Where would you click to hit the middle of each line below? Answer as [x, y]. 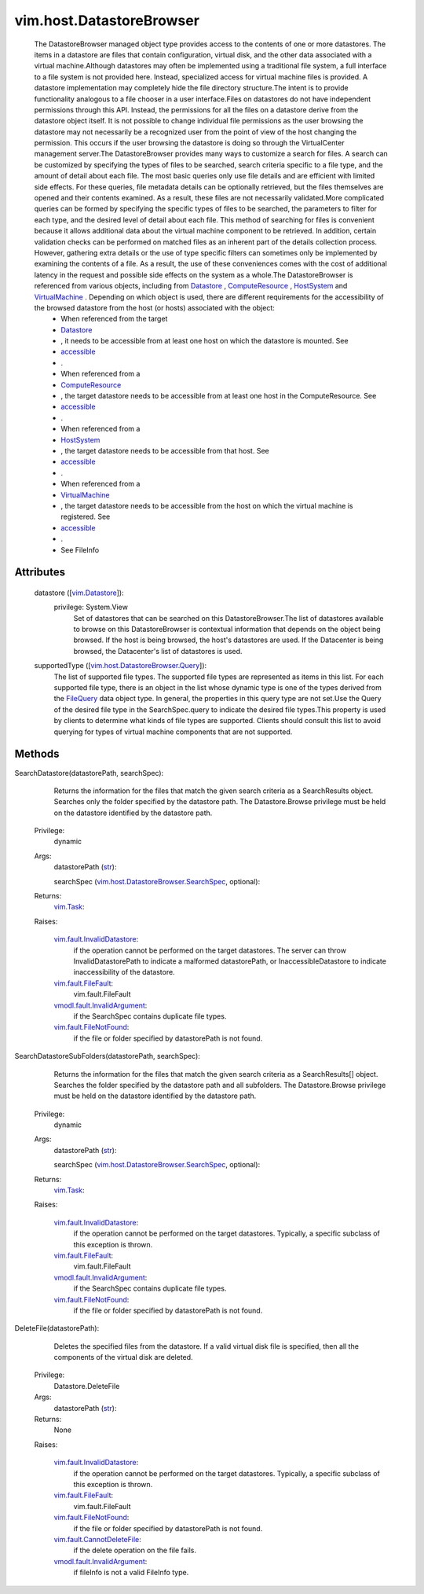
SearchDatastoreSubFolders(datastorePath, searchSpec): [107, 1056]
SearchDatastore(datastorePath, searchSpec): [89, 773]
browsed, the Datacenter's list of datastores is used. [158, 651]
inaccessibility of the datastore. [124, 972]
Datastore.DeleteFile [87, 1386]
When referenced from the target [114, 319]
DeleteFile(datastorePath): [57, 1328]
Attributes [40, 573]
